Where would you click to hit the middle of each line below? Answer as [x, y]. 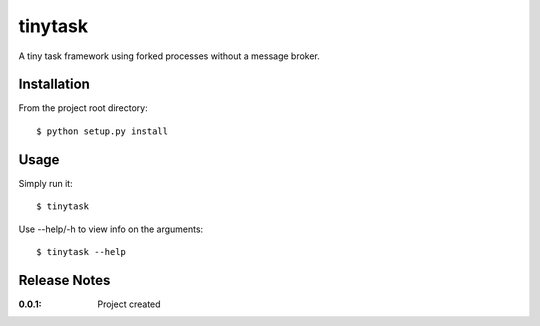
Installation [54, 84]
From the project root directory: [83, 108]
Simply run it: [46, 183]
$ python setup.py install [102, 131]
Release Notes [64, 280]
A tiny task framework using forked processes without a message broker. [169, 56]
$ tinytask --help [81, 251]
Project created [129, 304]
